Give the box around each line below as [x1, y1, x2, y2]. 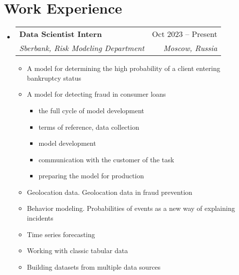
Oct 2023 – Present [152, 28, 218, 40]
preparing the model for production [38, 171, 144, 181]
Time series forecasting [27, 229, 95, 239]
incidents [27, 213, 53, 223]
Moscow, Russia [163, 42, 218, 54]
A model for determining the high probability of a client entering [27, 63, 221, 73]
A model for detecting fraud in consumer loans [27, 89, 166, 99]
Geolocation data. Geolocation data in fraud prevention [27, 187, 192, 197]
